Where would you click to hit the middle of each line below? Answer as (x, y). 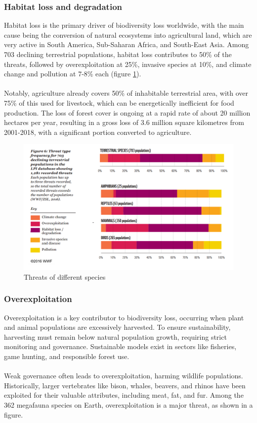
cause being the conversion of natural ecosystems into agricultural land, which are (128, 34)
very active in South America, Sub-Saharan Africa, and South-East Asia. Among (127, 44)
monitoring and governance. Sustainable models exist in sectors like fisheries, (120, 346)
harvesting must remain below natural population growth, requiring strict (115, 336)
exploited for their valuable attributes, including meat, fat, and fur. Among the (124, 395)
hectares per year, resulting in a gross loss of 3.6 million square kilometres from (124, 122)
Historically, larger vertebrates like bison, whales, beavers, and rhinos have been (125, 385)
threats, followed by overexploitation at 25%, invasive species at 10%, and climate (128, 64)
